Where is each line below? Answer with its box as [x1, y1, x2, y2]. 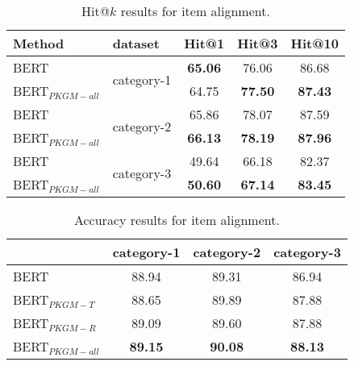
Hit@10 [290, 34, 339, 52]
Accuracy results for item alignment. [73, 210, 280, 229]
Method [13, 34, 65, 52]
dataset [112, 34, 160, 52]
